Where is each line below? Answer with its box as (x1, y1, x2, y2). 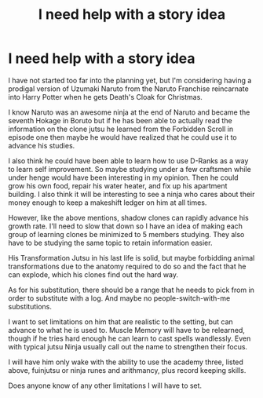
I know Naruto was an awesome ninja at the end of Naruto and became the (8, 108, 250, 117)
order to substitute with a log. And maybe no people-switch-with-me (8, 293, 231, 303)
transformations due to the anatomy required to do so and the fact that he (8, 261, 247, 271)
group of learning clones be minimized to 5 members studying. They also (8, 229, 245, 239)
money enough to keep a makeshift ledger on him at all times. (8, 198, 207, 207)
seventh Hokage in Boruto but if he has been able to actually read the (8, 115, 233, 125)
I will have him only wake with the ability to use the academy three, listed (8, 357, 243, 367)
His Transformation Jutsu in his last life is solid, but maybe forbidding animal (8, 253, 255, 262)
